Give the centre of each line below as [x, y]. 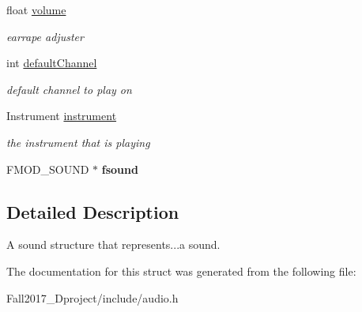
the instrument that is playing [78, 142]
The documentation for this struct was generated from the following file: [181, 271]
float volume [36, 9]
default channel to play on [69, 89]
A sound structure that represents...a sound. [113, 244]
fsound [120, 169]
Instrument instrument [62, 116]
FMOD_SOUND [48, 169]
